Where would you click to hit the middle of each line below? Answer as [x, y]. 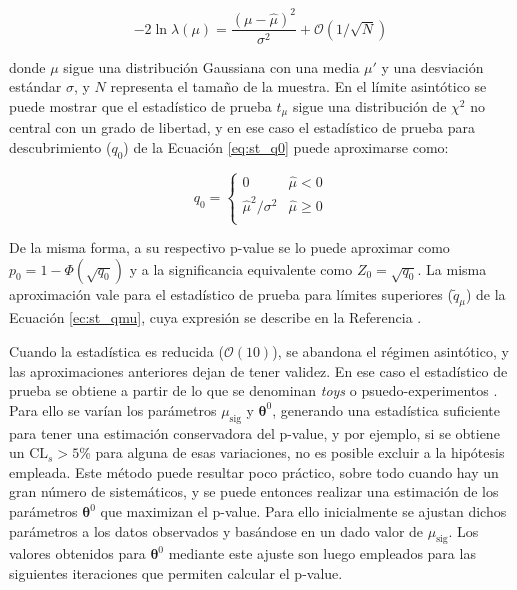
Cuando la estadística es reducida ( [116, 351]
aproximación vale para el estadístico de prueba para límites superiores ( [231, 293]
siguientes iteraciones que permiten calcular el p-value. [176, 573]
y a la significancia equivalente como [241, 268]
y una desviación [432, 66]
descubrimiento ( [60, 146]
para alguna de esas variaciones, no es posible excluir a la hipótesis [300, 452]
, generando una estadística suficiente [386, 409]
